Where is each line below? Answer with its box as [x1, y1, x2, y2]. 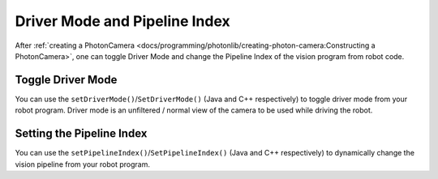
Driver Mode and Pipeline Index [15, 12, 230, 30]
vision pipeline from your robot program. [15, 159, 150, 169]
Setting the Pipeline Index [15, 126, 148, 141]
